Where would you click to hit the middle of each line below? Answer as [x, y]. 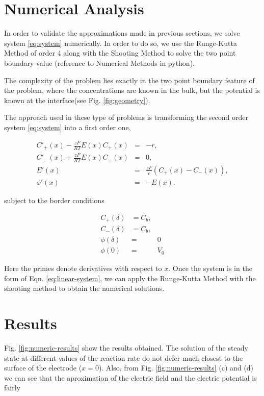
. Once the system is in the [210, 268]
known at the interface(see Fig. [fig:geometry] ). [77, 100]
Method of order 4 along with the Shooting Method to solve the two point [120, 53]
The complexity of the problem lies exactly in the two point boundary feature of [129, 80]
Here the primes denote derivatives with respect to [83, 268]
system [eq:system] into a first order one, [68, 127]
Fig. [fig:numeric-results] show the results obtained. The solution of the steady [126, 347]
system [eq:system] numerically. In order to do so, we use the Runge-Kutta [121, 43]
